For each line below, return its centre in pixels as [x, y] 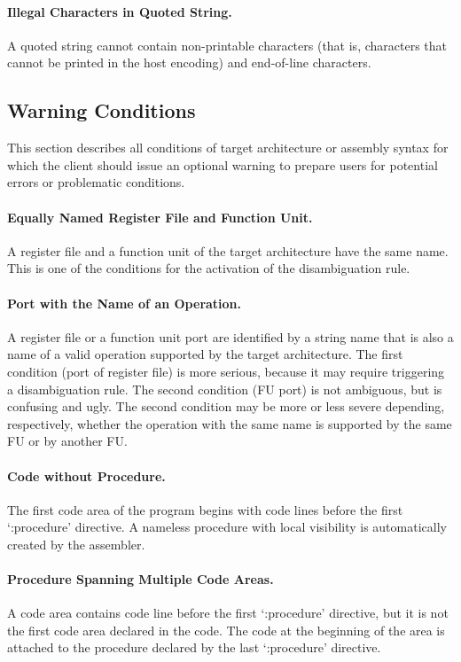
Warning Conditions [102, 110]
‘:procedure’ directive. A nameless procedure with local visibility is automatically [227, 527]
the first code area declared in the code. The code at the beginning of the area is [226, 630]
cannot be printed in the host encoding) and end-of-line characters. [189, 62]
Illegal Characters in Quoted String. [120, 11]
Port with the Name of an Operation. [125, 303]
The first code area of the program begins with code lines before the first [205, 509]
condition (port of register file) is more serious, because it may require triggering [226, 371]
